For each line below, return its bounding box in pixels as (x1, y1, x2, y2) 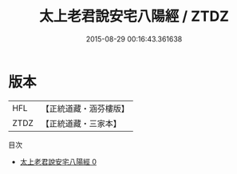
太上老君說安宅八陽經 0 (19, 156, 97, 166)
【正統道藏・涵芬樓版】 (41, 103, 130, 114)
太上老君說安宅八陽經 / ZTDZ (38, 7, 230, 26)
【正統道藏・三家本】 (41, 117, 122, 129)
